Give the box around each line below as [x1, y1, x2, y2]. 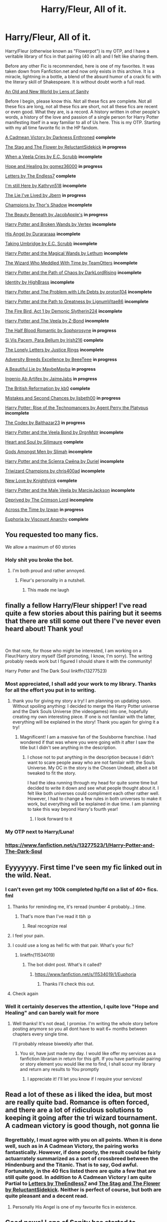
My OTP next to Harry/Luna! [5, 828, 74, 835]
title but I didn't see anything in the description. [19, 745, 117, 751]
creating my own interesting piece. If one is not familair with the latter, [12, 714, 156, 720]
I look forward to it [34, 816, 72, 822]
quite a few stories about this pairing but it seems [5, 609, 162, 617]
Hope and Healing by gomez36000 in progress [5, 163, 103, 169]
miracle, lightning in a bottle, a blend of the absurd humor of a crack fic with [5, 73, 161, 79]
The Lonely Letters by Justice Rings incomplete [5, 346, 104, 352]
